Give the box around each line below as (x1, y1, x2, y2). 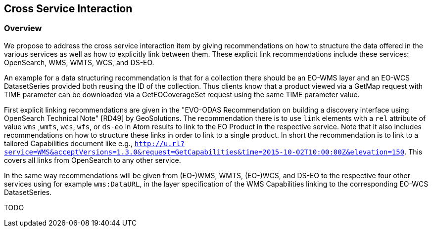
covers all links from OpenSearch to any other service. (4, 155, 181, 164)
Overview (4, 23, 42, 34)
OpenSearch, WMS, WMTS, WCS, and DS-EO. (4, 58, 154, 67)
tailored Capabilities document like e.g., (4, 139, 133, 148)
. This (404, 147, 423, 156)
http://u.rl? (134, 139, 185, 148)
